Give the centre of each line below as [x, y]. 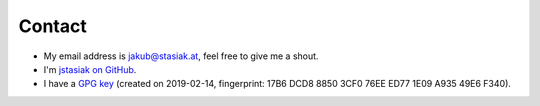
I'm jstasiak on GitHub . [90, 69]
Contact [52, 26]
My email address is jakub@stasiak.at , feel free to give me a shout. [181, 56]
